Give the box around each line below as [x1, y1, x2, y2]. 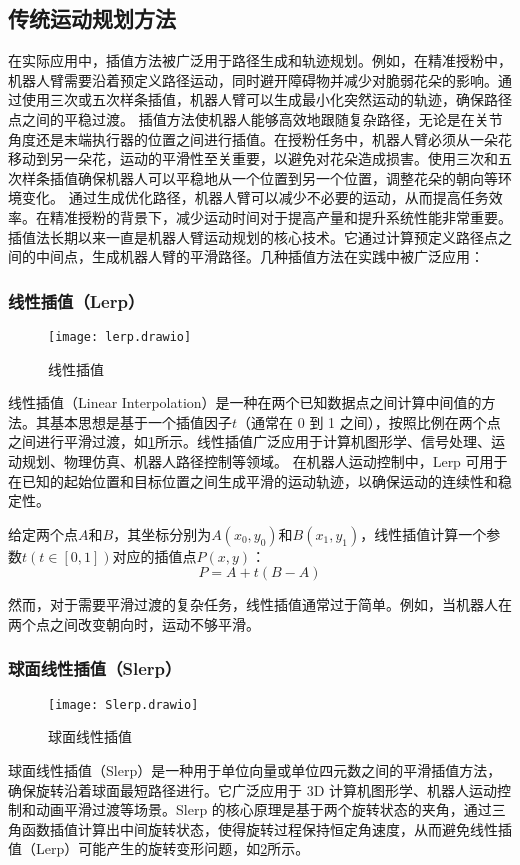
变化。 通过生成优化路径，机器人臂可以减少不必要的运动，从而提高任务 [21, 187, 489, 208]
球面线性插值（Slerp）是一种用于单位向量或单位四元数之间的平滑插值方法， [8, 760, 502, 781]
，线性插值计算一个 [360, 523, 487, 544]
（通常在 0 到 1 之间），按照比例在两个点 [237, 411, 501, 432]
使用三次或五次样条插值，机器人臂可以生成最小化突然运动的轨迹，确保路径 [21, 89, 512, 110]
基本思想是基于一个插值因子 [49, 411, 232, 432]
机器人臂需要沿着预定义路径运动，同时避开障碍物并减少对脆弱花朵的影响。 [8, 69, 498, 90]
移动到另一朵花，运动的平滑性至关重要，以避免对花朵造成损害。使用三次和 [8, 148, 498, 169]
